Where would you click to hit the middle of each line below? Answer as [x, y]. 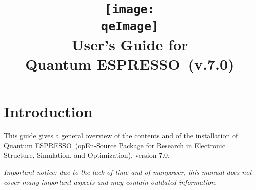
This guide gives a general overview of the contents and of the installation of [121, 135]
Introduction [48, 111]
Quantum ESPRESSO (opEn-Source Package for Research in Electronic [115, 145]
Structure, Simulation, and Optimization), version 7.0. [87, 155]
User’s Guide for [130, 44]
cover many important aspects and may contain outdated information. [111, 181]
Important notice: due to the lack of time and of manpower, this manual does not [128, 171]
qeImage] [130, 26]
